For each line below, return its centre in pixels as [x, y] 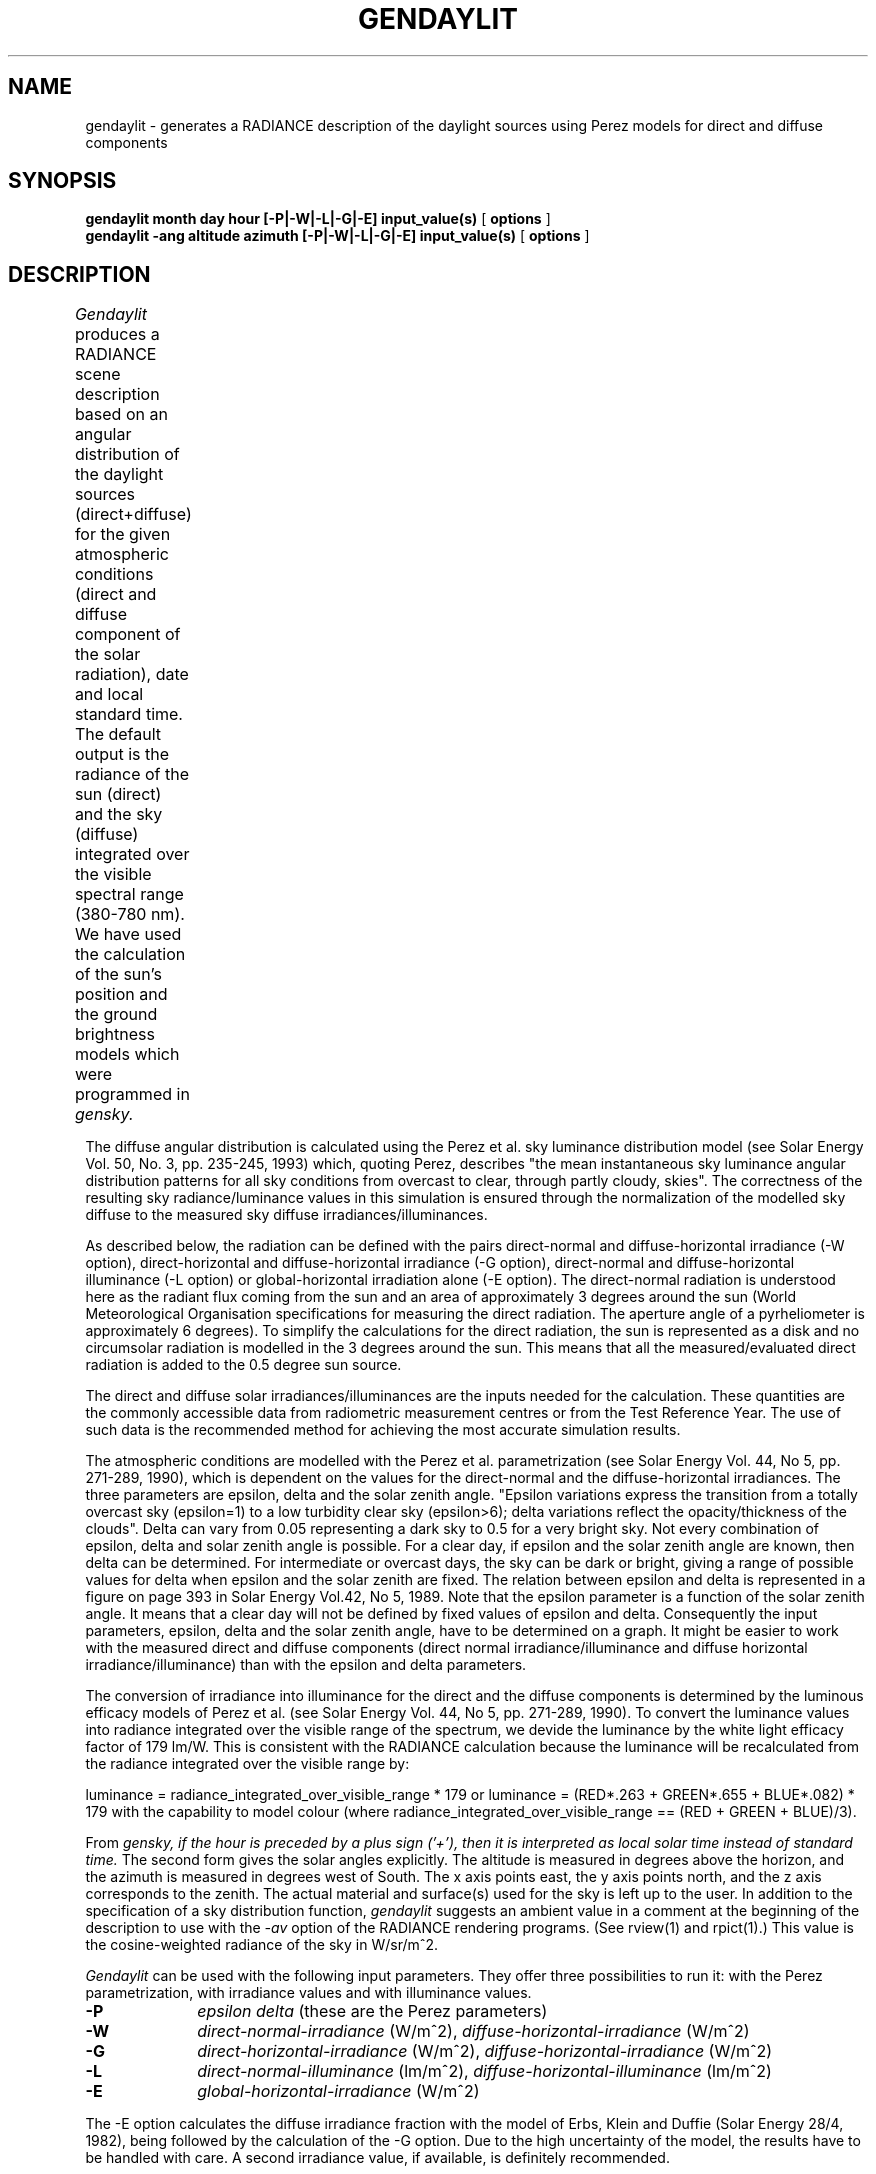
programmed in [132, 1094]
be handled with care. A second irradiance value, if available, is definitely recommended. [377, 2158]
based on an [121, 414]
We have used [128, 934]
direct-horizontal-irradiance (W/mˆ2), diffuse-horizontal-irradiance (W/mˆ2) [485, 2051]
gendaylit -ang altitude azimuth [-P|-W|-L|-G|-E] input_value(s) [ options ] [337, 236]
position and [121, 994]
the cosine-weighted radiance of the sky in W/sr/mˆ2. [262, 1945]
